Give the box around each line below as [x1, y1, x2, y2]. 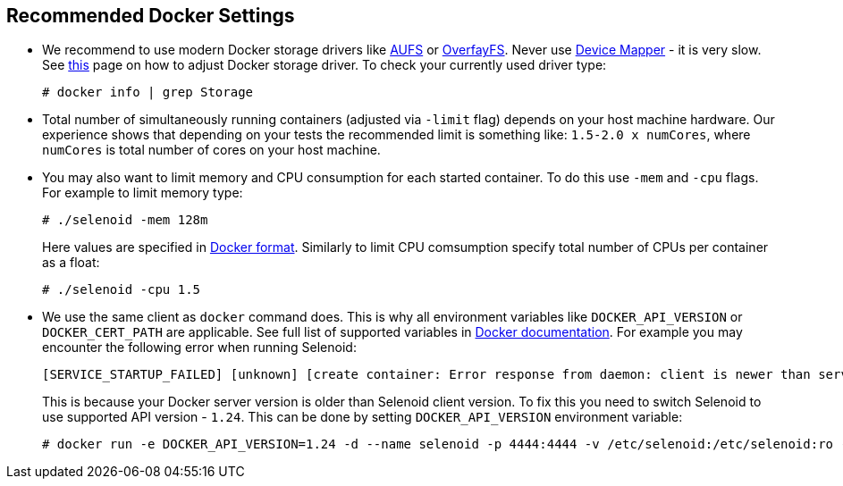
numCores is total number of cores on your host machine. [42, 142, 381, 158]
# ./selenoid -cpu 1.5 [42, 282, 201, 297]
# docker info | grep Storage [42, 85, 254, 100]
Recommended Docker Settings [6, 4, 295, 27]
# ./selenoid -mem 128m [42, 213, 208, 228]
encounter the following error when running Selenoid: [42, 339, 357, 356]
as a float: [42, 255, 100, 271]
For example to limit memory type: [42, 185, 243, 201]
